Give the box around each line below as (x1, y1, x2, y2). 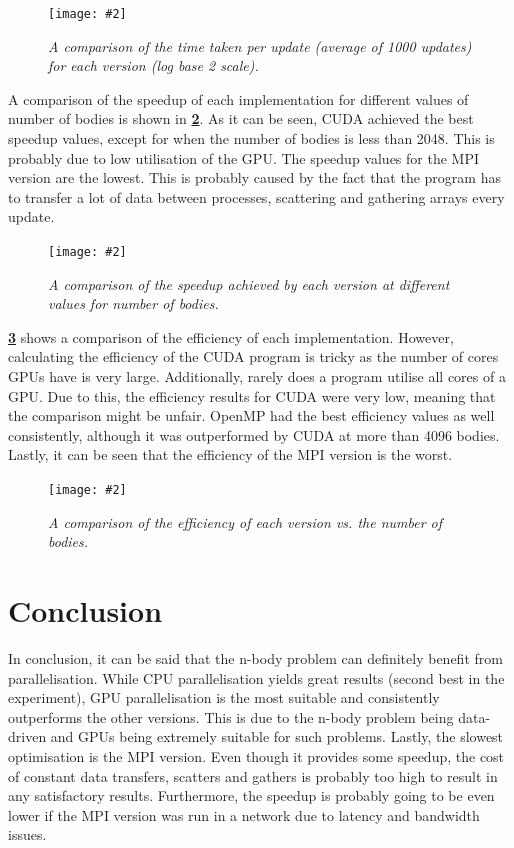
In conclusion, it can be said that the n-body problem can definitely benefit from (8, 647, 503, 668)
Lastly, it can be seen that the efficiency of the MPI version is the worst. (8, 444, 453, 465)
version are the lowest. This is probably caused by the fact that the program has (8, 167, 501, 188)
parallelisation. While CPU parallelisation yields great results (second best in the (8, 667, 505, 688)
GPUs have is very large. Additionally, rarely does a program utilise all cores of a (8, 366, 506, 387)
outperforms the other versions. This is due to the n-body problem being (8, 706, 454, 727)
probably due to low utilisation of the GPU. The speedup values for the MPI (8, 147, 480, 168)
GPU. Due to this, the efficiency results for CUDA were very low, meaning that (8, 385, 496, 406)
